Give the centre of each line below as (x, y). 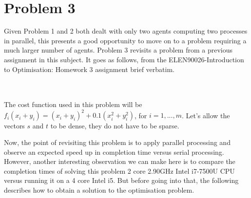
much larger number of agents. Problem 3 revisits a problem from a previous (118, 50)
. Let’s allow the (206, 115)
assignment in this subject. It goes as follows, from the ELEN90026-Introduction (124, 59)
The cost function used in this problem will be (73, 104)
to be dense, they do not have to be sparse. (115, 126)
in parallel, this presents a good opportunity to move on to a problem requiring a (125, 40)
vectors (14, 126)
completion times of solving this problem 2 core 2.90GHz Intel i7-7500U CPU (119, 171)
